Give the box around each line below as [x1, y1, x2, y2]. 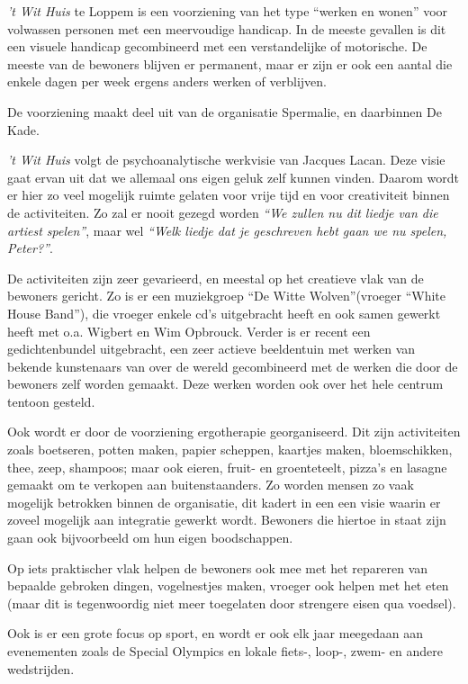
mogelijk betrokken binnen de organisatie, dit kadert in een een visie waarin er [7, 492, 441, 511]
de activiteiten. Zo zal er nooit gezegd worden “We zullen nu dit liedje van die [7, 202, 438, 221]
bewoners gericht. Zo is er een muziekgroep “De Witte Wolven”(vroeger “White [7, 286, 446, 305]
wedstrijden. [7, 659, 75, 678]
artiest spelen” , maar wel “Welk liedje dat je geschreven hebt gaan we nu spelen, [7, 220, 447, 239]
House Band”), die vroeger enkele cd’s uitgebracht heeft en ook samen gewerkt [7, 303, 441, 322]
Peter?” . [7, 238, 53, 257]
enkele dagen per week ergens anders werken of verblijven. [7, 72, 327, 91]
